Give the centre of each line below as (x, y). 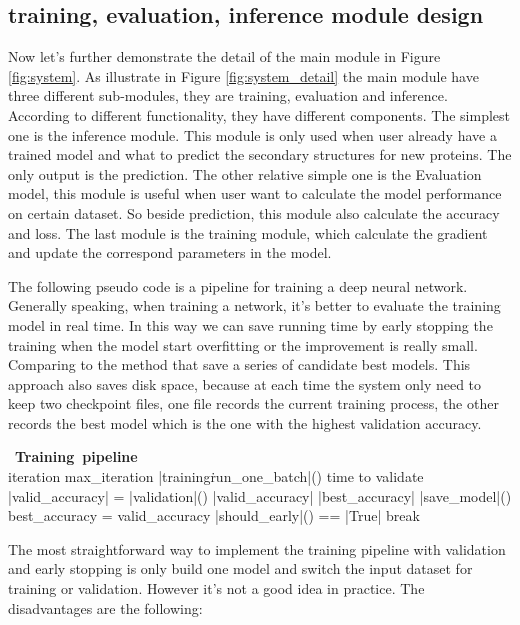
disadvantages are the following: (105, 607)
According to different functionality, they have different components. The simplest (259, 114)
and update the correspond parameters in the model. (170, 252)
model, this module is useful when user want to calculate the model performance (255, 193)
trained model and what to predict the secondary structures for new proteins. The (260, 154)
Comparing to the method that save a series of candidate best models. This (239, 364)
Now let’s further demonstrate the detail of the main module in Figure (224, 56)
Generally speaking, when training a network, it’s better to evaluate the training (254, 305)
